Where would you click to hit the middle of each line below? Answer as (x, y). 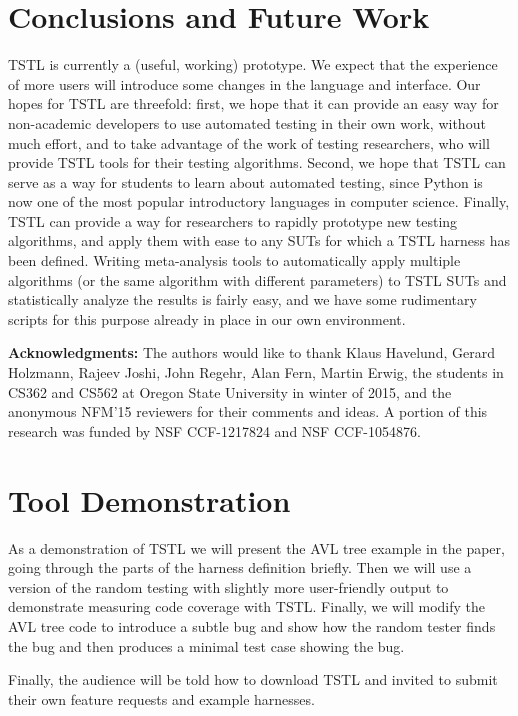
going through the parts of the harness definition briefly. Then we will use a (240, 567)
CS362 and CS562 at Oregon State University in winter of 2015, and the (230, 391)
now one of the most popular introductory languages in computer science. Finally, (259, 201)
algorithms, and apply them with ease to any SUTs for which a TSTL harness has (259, 240)
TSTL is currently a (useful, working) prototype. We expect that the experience (253, 64)
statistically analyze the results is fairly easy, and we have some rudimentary (242, 299)
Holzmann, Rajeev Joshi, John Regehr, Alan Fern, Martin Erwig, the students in (256, 372)
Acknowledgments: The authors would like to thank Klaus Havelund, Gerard (251, 352)
